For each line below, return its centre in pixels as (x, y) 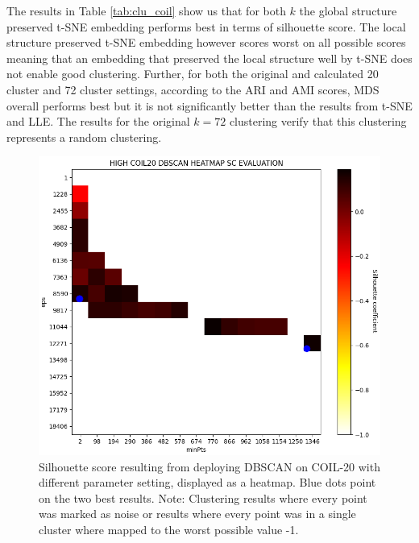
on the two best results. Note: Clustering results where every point (203, 497)
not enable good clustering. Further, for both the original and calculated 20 (193, 74)
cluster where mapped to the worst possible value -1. (169, 529)
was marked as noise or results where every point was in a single (197, 514)
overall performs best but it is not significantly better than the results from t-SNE (209, 105)
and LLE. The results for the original (98, 121)
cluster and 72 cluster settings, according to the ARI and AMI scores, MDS (193, 89)
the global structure (348, 10)
